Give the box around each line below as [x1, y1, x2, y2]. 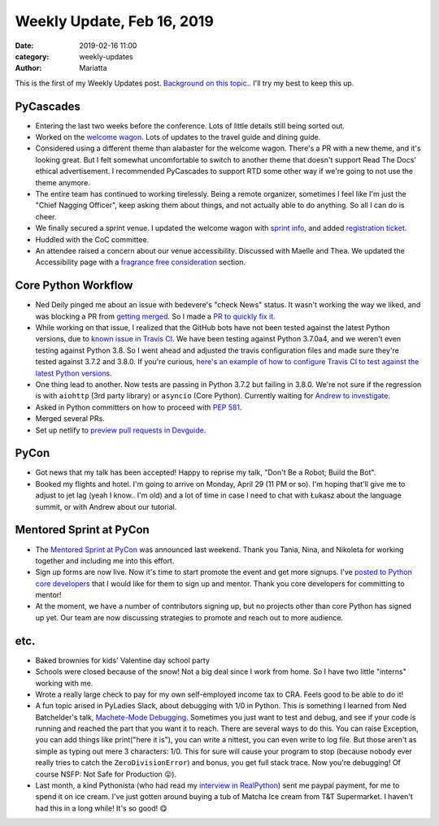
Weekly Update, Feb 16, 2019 [15, 12, 215, 30]
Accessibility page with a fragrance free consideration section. [35, 257, 246, 267]
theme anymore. [35, 177, 91, 187]
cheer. [35, 211, 57, 221]
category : [15, 51, 50, 61]
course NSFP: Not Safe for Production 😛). [35, 769, 177, 779]
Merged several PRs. [35, 414, 105, 424]
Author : [15, 63, 42, 73]
